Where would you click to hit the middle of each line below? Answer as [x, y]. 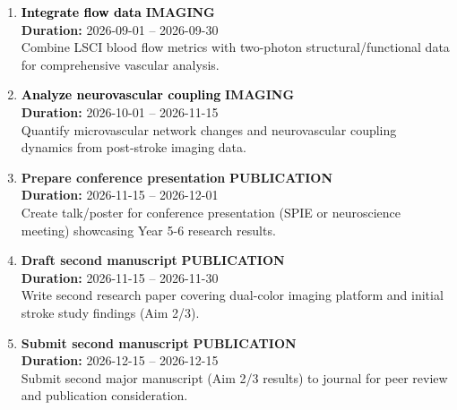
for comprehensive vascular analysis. [120, 64]
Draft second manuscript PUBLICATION [153, 260]
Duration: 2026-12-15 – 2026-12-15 [120, 360]
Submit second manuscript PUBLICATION [159, 342]
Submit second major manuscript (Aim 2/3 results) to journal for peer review [234, 377]
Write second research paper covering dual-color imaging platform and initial [232, 295]
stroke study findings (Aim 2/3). [110, 312]
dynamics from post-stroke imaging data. [134, 147]
